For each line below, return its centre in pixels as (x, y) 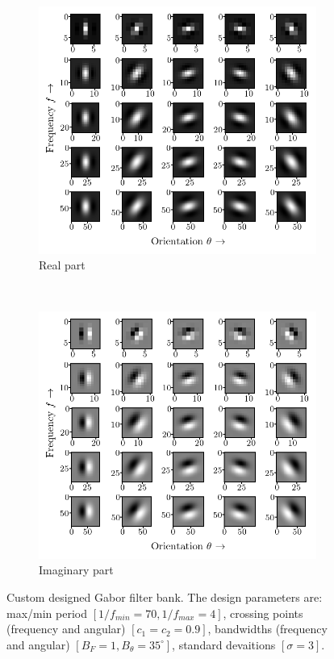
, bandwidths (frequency (267, 629)
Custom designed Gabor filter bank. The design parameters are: (165, 597)
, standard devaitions (224, 644)
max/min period (47, 613)
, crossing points (263, 613)
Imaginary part (76, 570)
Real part (62, 265)
